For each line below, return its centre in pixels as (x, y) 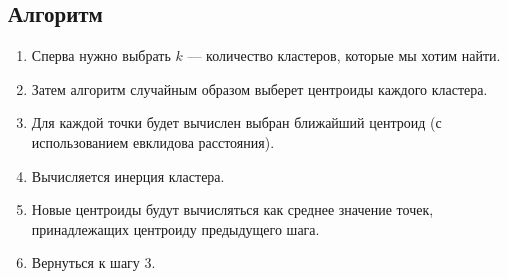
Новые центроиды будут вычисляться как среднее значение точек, (232, 209)
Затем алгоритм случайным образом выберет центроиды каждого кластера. (259, 88)
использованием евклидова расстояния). (153, 141)
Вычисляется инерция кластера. (128, 175)
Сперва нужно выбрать (101, 55)
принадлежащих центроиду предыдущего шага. (175, 228)
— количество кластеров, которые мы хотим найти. (344, 55)
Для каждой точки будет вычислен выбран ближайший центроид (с (236, 122)
